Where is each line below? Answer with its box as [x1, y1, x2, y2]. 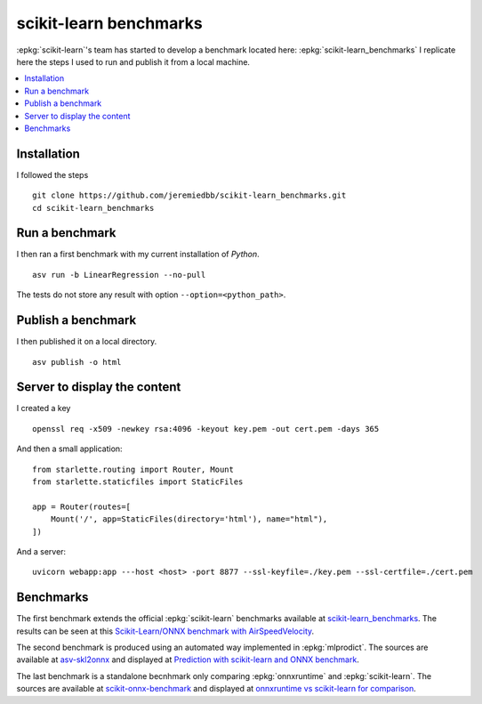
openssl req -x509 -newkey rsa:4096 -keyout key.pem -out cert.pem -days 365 [32, 424, 380, 433]
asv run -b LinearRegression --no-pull [32, 270, 206, 279]
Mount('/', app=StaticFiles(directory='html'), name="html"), [50, 514, 328, 524]
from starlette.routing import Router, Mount [32, 464, 235, 474]
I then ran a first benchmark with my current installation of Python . [16, 249, 260, 260]
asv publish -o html [32, 357, 122, 367]
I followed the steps [16, 169, 89, 180]
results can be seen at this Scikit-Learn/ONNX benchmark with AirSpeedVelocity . [16, 626, 315, 636]
